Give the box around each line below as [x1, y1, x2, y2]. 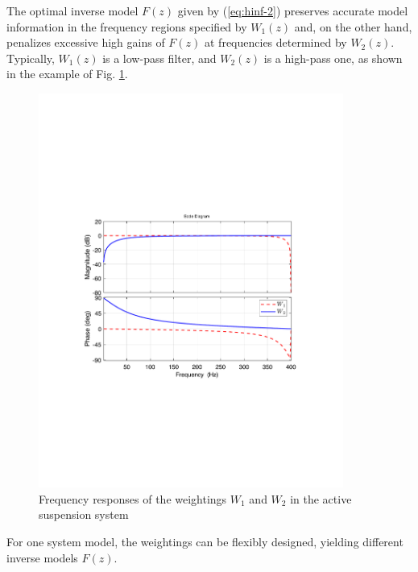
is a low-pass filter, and [102, 49, 217, 66]
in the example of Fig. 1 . [6, 65, 128, 82]
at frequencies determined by [205, 34, 347, 51]
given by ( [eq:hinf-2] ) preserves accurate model [177, 2, 408, 19]
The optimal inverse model [6, 2, 139, 19]
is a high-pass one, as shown [263, 49, 403, 66]
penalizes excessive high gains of [6, 34, 165, 51]
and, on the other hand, [294, 18, 412, 35]
